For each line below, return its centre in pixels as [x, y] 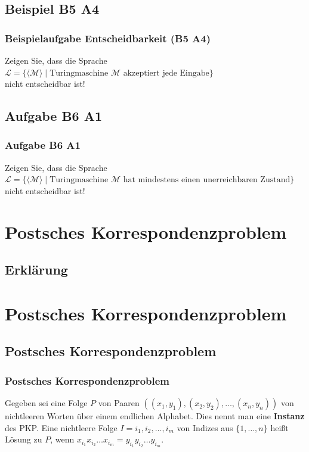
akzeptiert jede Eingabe [166, 73]
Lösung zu [24, 439]
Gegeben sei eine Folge [46, 403]
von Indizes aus [205, 427]
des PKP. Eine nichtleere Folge [61, 427]
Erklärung [36, 269]
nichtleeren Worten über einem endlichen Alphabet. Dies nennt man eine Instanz [155, 416]
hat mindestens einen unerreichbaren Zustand [207, 180]
